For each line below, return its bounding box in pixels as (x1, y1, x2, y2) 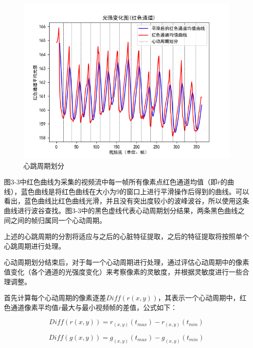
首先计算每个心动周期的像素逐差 (4, 293, 106, 303)
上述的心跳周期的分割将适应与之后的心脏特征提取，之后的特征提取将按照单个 (4, 231, 249, 241)
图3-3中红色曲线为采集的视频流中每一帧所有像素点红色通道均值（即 (4, 177, 217, 187)
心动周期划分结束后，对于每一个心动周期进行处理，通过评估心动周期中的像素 (4, 257, 249, 267)
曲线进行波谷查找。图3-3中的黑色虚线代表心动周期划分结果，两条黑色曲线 (4, 205, 238, 215)
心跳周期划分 (23, 160, 64, 170)
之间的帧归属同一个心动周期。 (10, 215, 106, 225)
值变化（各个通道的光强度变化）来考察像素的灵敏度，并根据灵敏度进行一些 (4, 266, 242, 276)
